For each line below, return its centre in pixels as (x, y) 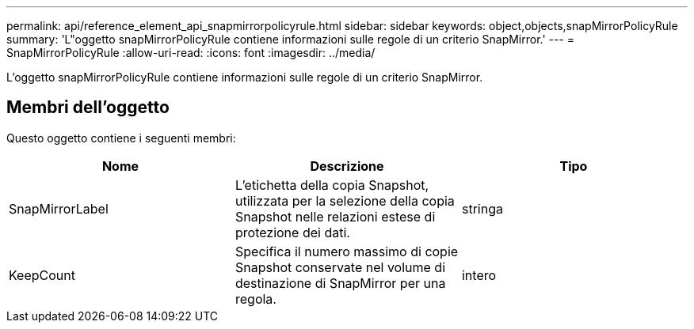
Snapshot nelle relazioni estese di (335, 216)
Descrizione (347, 166)
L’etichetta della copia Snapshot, (332, 185)
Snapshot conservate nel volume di (340, 267)
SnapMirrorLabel (59, 208)
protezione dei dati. (292, 232)
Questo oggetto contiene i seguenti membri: (121, 138)
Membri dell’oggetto (88, 108)
